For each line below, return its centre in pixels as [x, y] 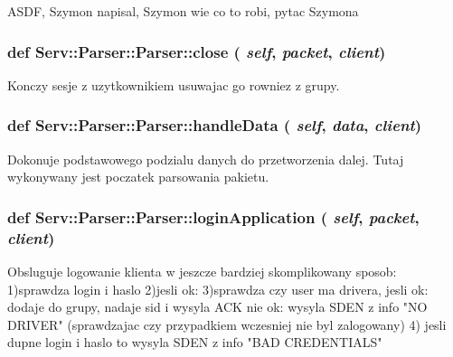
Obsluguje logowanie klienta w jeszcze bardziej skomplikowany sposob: [202, 271]
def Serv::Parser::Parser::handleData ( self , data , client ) [215, 125]
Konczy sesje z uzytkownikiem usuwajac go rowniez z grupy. [174, 85]
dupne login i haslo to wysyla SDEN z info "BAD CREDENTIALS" [195, 342]
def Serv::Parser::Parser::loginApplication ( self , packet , [213, 216]
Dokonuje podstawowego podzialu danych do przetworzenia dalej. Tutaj [206, 159]
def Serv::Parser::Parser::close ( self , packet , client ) [197, 51]
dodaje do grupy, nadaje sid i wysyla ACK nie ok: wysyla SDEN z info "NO [217, 307]
